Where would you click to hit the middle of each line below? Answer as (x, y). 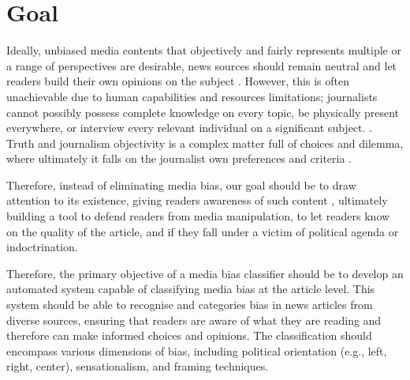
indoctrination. (42, 247)
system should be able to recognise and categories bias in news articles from (190, 305)
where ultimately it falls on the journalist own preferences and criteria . (179, 158)
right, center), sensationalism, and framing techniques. (138, 366)
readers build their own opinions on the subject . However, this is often (178, 81)
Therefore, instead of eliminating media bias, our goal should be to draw (181, 184)
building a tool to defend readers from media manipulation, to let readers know (198, 216)
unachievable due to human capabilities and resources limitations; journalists (192, 96)
